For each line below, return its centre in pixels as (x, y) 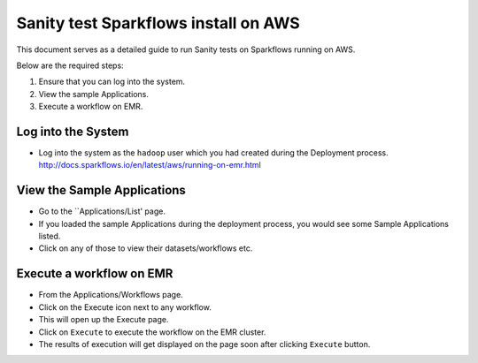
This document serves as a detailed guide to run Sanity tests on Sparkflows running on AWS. (186, 49)
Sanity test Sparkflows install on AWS (158, 23)
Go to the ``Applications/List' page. (102, 211)
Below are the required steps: (70, 65)
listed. (50, 236)
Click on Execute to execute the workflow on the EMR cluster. (152, 332)
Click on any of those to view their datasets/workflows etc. (146, 248)
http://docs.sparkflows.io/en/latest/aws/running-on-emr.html (150, 165)
